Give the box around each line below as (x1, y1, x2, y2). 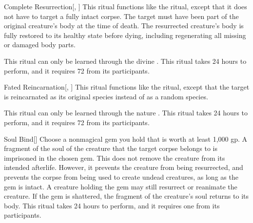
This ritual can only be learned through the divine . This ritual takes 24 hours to (4, 56, 247, 66)
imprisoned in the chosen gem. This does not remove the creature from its (4, 152, 225, 163)
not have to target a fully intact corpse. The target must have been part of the (4, 11, 239, 21)
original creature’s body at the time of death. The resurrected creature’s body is (4, 20, 244, 31)
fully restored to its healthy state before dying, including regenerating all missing (4, 30, 246, 40)
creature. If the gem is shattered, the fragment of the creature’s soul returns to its (4, 191, 249, 201)
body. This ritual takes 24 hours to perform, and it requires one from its (4, 200, 220, 210)
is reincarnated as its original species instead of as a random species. (4, 91, 208, 101)
